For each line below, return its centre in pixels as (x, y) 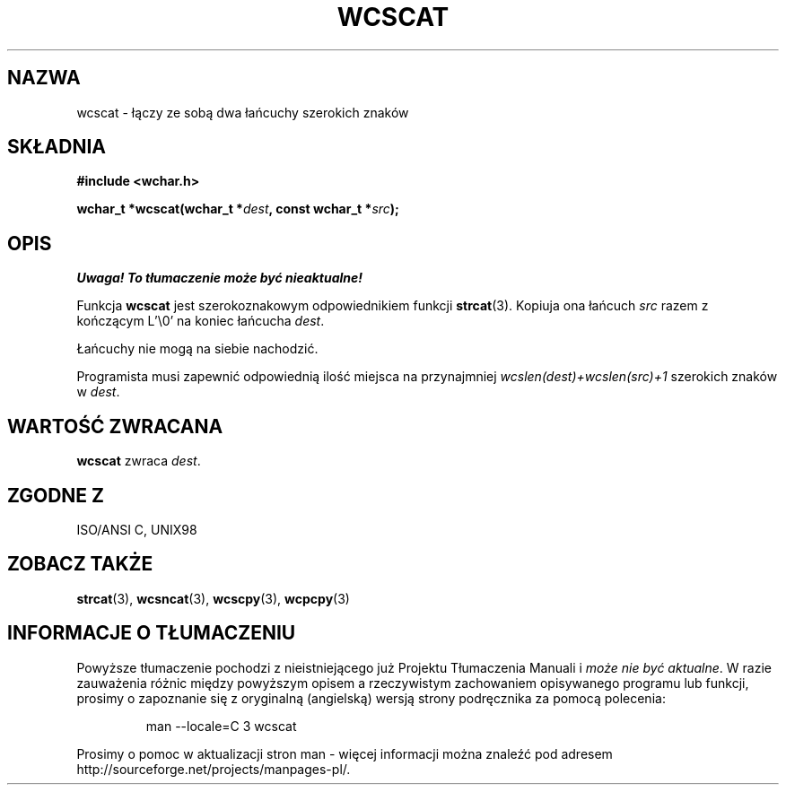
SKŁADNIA (57, 147)
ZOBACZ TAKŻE (80, 564)
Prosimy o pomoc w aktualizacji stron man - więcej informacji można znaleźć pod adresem (345, 753)
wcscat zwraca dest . (139, 461)
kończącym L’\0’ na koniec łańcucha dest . (201, 321)
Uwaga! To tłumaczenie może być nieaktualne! (220, 278)
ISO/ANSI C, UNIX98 (137, 529)
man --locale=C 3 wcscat (221, 726)
